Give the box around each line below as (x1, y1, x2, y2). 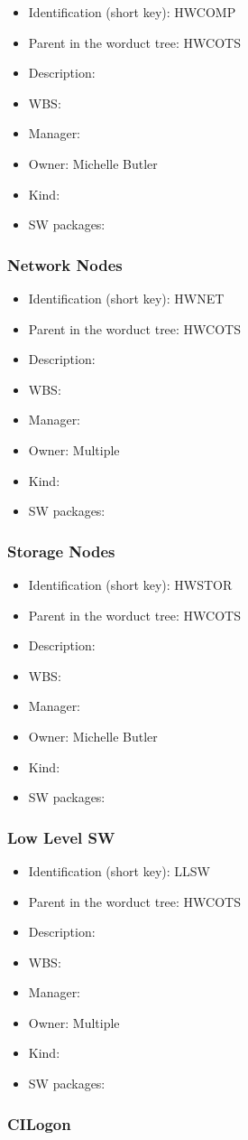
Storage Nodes (7, 539, 115, 562)
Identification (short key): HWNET (28, 288, 225, 307)
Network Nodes (7, 253, 123, 276)
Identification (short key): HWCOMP (28, 3, 236, 21)
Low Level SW (7, 826, 115, 848)
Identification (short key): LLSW (28, 861, 210, 880)
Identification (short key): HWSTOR (28, 575, 233, 593)
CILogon (7, 1112, 71, 1135)
